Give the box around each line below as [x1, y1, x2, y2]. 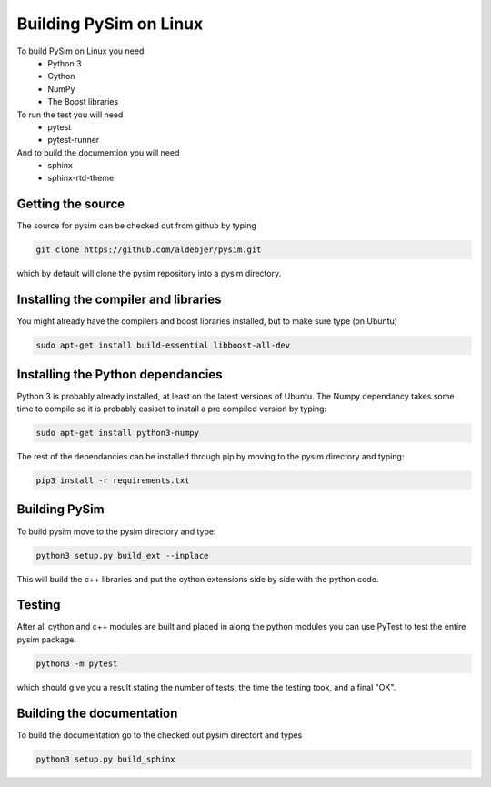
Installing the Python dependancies [16, 367, 223, 382]
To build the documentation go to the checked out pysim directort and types [16, 729, 303, 741]
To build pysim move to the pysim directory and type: [16, 526, 216, 537]
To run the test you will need [16, 109, 124, 120]
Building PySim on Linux [16, 14, 204, 34]
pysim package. [16, 633, 77, 645]
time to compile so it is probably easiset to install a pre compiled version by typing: [16, 403, 327, 414]
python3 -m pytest [35, 658, 118, 669]
